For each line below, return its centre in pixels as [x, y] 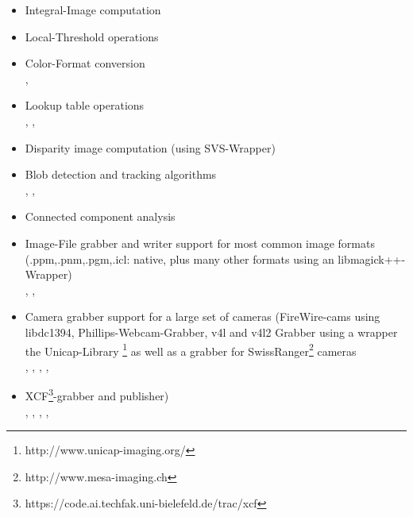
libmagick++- [372, 258]
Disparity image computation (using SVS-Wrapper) [150, 147]
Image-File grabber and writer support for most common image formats [200, 243]
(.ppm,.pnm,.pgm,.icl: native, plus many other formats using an [179, 258]
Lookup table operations [85, 105]
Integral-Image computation [93, 10]
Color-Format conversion [85, 63]
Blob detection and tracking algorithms [121, 174]
